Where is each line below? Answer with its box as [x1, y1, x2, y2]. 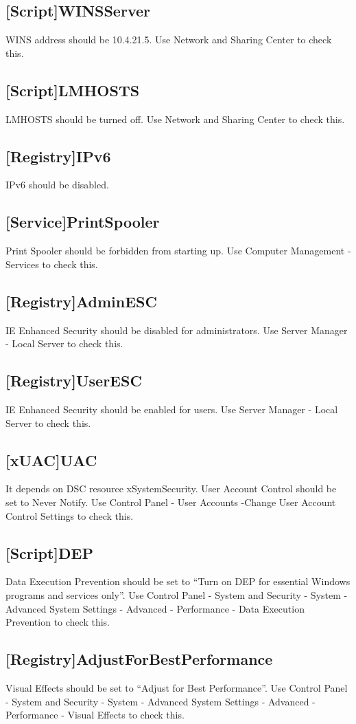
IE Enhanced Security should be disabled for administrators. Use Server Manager [5, 322, 348, 337]
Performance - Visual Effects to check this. [5, 707, 185, 722]
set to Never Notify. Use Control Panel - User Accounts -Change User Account [5, 494, 336, 509]
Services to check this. [5, 256, 98, 271]
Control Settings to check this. [5, 508, 134, 523]
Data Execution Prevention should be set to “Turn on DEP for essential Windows [5, 574, 351, 589]
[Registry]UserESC [5, 370, 142, 391]
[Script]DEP [5, 542, 93, 563]
